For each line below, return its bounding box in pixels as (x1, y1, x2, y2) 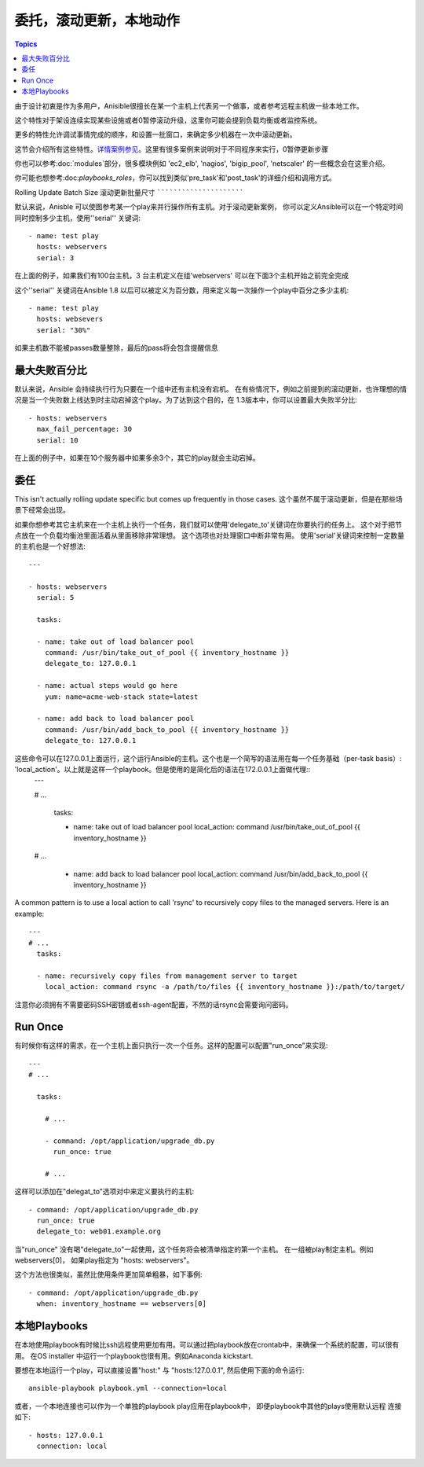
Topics (14, 39, 38, 49)
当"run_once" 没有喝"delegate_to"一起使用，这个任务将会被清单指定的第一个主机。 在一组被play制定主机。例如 (14, 1245, 374, 1254)
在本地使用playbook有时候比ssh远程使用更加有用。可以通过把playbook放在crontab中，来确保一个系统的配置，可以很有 (14, 1340, 400, 1350)
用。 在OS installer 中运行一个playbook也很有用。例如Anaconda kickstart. (14, 1351, 254, 1360)
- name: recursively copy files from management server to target (36, 971, 298, 980)
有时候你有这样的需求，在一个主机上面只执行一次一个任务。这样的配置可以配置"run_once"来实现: (14, 1041, 328, 1050)
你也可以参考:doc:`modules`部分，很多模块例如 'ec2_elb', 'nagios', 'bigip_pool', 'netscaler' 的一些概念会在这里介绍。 (14, 159, 389, 168)
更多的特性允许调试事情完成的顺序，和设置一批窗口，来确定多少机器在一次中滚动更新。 (14, 130, 297, 139)
